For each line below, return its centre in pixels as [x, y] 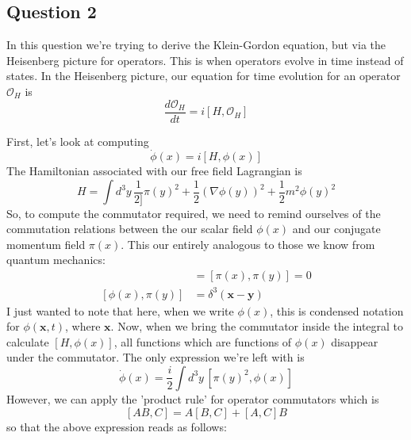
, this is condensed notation [337, 310]
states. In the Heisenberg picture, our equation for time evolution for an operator [204, 76]
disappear [355, 341]
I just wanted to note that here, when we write [120, 310]
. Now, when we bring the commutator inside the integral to [257, 326]
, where [83, 326]
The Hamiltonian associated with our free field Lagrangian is [154, 171]
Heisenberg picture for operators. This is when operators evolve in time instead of [205, 60]
